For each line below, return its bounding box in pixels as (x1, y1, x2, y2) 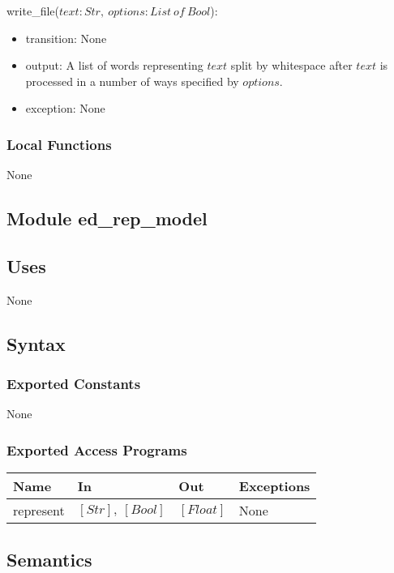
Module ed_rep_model (6, 206, 208, 231)
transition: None (25, 29, 107, 46)
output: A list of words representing (25, 57, 203, 74)
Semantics (6, 546, 92, 571)
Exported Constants (6, 374, 141, 394)
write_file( (6, 2, 59, 19)
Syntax (6, 331, 66, 356)
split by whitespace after (230, 57, 353, 74)
